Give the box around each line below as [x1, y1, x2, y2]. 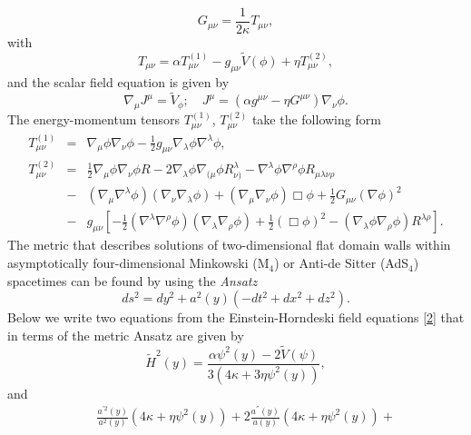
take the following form [251, 110, 381, 129]
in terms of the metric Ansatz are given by [7, 325, 244, 344]
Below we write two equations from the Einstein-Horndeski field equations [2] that [7, 308, 465, 327]
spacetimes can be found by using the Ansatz [7, 271, 258, 290]
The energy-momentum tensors [7, 110, 180, 129]
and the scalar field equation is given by [7, 72, 230, 91]
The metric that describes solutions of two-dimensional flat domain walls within [7, 235, 451, 254]
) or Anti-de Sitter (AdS [274, 253, 409, 272]
